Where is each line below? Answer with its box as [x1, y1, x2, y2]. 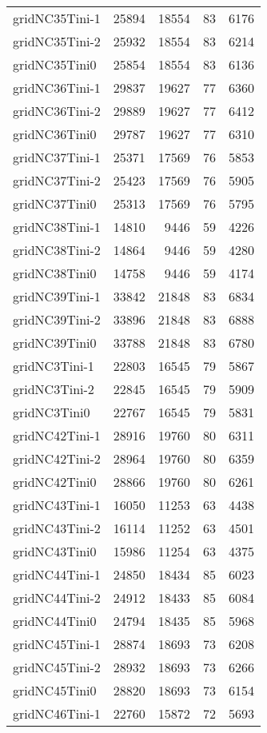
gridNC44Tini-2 [13, 588, 101, 607]
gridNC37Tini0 [13, 194, 97, 213]
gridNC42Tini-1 [13, 426, 101, 444]
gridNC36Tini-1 [13, 78, 101, 97]
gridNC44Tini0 [13, 611, 97, 630]
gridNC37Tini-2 [13, 171, 101, 189]
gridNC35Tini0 [13, 55, 97, 74]
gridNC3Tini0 [13, 403, 90, 421]
